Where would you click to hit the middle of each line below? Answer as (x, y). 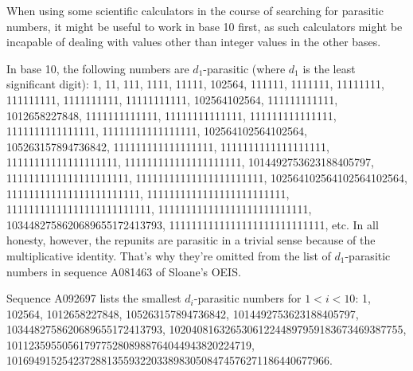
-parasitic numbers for (247, 298)
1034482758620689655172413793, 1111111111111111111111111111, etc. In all (193, 224)
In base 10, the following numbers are (98, 68)
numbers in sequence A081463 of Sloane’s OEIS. (124, 271)
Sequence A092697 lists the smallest (94, 298)
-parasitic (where (244, 68)
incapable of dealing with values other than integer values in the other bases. (194, 42)
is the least (329, 68)
